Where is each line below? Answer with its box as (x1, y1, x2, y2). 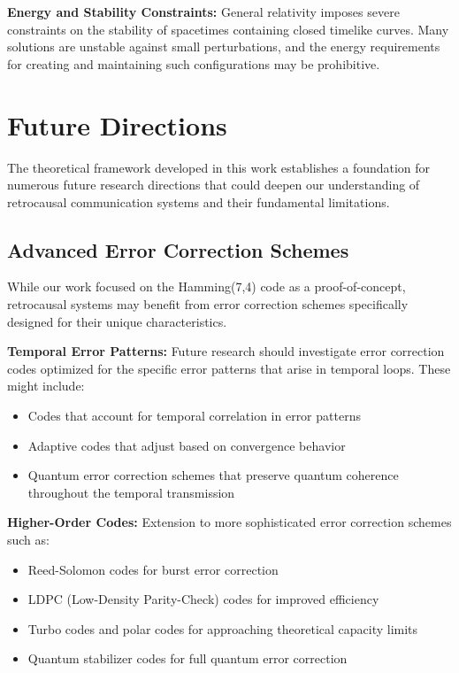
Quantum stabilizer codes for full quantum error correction (27, 649, 348, 668)
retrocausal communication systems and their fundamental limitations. (7, 192, 390, 211)
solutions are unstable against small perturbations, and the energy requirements (7, 37, 440, 56)
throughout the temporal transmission (27, 483, 235, 501)
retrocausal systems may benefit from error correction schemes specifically (7, 295, 409, 313)
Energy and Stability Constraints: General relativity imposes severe (7, 3, 400, 20)
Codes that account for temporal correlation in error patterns (27, 406, 361, 425)
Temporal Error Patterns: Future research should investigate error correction (7, 342, 445, 360)
